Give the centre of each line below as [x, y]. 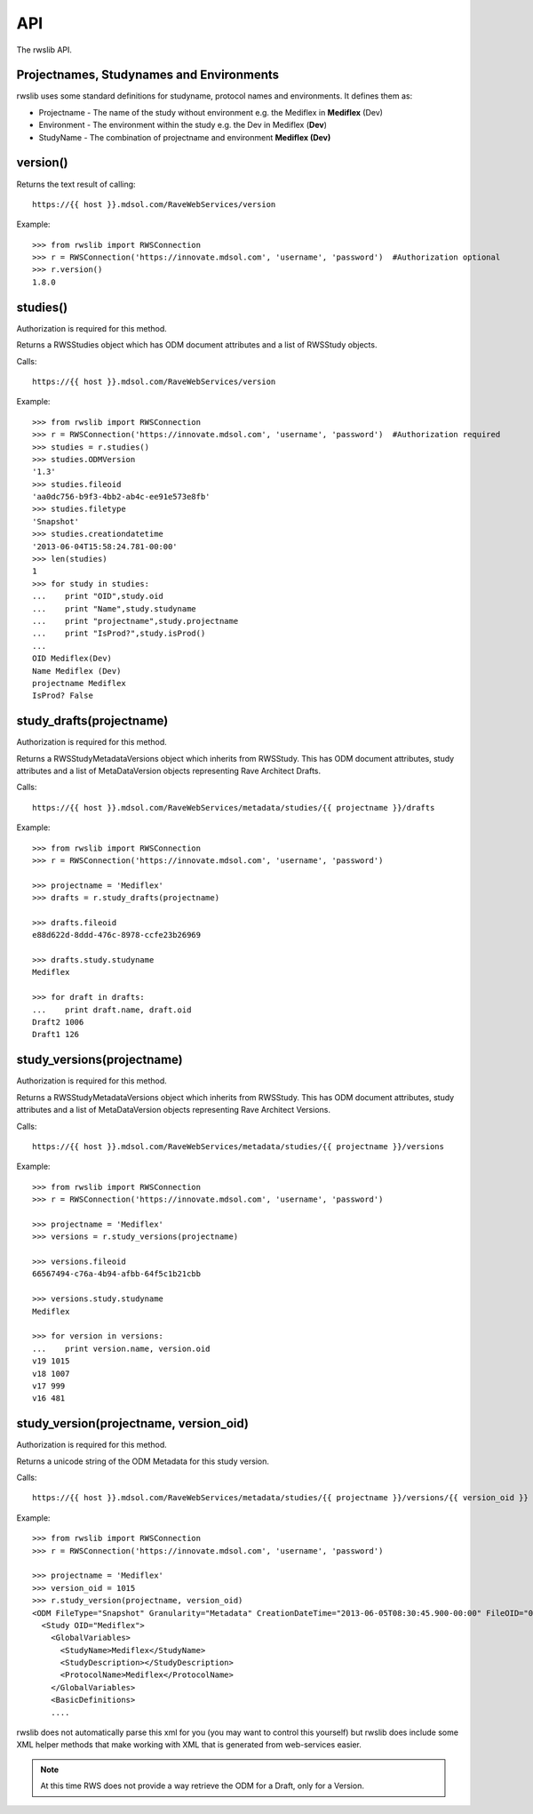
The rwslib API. [44, 50]
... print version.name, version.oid [121, 1348]
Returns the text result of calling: [76, 184]
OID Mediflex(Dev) [72, 659]
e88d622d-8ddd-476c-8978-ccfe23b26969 [117, 935]
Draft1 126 [56, 1035]
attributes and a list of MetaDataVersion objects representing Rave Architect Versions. [173, 1110]
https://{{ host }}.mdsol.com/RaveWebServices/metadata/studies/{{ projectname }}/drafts [234, 807]
